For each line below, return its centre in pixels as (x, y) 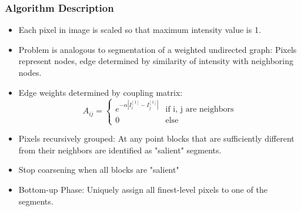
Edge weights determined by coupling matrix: (101, 92)
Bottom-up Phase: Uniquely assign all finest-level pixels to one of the (143, 190)
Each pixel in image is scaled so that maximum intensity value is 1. (140, 30)
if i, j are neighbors (200, 109)
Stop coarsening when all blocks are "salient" (99, 170)
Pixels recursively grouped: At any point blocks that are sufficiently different (156, 138)
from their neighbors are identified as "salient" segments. (120, 150)
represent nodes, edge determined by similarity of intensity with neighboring (156, 61)
